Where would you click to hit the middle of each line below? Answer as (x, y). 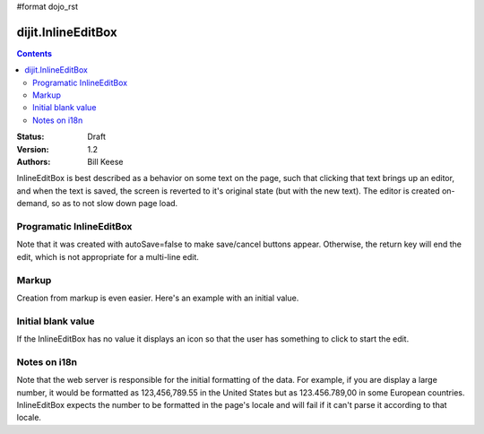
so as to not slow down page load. (114, 204)
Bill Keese (105, 162)
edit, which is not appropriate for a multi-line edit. (108, 256)
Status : (30, 137)
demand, (33, 204)
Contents (35, 53)
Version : (33, 149)
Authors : (34, 162)
